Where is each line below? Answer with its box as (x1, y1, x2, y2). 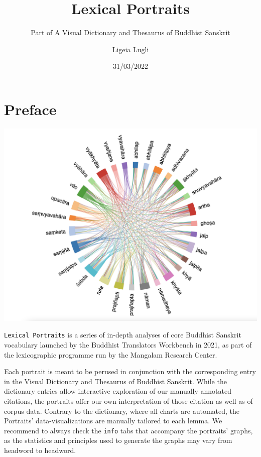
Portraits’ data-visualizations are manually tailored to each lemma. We (4, 415, 222, 426)
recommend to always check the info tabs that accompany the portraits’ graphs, (4, 425, 253, 435)
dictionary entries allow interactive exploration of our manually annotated (4, 386, 231, 396)
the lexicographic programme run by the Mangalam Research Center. (4, 349, 217, 360)
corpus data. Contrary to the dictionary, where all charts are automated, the (4, 405, 240, 416)
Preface (4, 98, 57, 119)
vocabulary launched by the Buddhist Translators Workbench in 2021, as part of (4, 339, 252, 350)
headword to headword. (4, 445, 76, 455)
